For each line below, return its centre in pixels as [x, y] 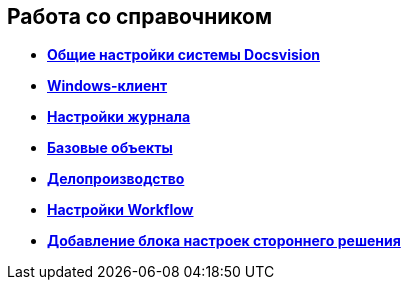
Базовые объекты [110, 148]
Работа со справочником [140, 16]
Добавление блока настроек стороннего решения [224, 241]
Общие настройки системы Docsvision [183, 55]
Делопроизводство [116, 179]
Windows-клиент [107, 86]
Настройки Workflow [120, 210]
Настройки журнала [119, 117]
